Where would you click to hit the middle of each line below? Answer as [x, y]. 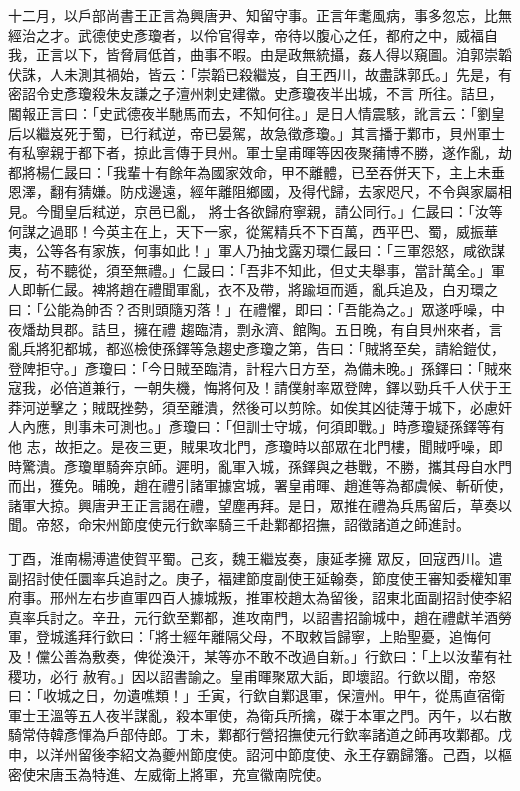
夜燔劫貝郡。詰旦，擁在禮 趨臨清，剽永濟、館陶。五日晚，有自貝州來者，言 [255, 328]
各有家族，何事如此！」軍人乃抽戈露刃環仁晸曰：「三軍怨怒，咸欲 [277, 250]
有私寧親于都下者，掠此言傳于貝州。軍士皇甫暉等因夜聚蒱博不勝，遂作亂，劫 [260, 152]
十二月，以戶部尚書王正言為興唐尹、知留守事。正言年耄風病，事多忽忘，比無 [260, 15]
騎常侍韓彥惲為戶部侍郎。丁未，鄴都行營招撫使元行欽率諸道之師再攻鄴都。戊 [260, 734]
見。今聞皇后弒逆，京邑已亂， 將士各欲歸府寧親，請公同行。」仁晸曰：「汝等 [255, 210]
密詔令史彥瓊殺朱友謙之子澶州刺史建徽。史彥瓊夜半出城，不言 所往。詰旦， [255, 93]
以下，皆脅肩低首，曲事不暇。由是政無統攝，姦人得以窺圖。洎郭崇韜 [287, 54]
